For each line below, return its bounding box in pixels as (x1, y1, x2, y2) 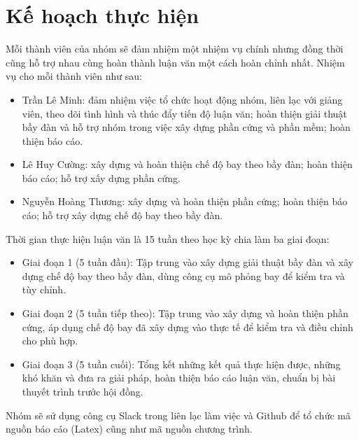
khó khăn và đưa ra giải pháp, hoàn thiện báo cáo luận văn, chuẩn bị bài (22, 370, 336, 385)
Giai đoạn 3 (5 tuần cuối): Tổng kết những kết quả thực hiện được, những (22, 356, 341, 371)
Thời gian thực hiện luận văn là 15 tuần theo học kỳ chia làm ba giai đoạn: (6, 231, 330, 246)
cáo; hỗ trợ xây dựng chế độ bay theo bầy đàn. (22, 208, 223, 223)
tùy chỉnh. (22, 282, 66, 297)
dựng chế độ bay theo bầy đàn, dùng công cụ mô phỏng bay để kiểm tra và (22, 268, 345, 283)
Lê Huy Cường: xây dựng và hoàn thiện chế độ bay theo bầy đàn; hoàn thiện (22, 157, 353, 171)
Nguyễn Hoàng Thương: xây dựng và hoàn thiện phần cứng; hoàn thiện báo (22, 194, 348, 209)
